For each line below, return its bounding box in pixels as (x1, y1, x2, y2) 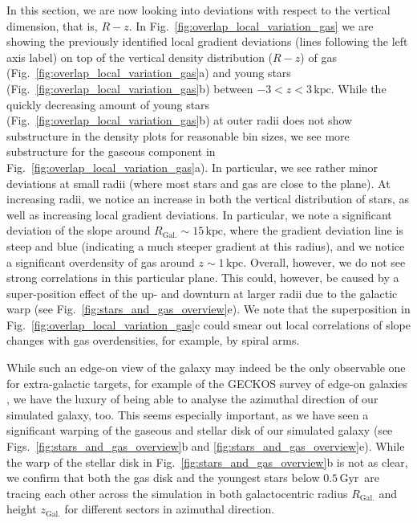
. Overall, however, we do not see (243, 253, 406, 270)
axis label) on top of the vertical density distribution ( (6, 48, 273, 65)
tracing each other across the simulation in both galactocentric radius (6, 484, 348, 501)
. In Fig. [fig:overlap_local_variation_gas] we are (128, 17, 374, 34)
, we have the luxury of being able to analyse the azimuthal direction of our (6, 390, 379, 407)
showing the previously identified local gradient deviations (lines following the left (6, 33, 408, 50)
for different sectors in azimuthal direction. (64, 501, 275, 517)
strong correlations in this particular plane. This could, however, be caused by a (6, 269, 399, 286)
